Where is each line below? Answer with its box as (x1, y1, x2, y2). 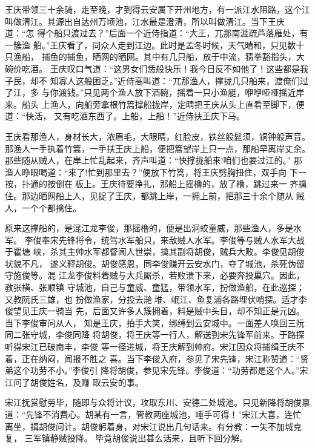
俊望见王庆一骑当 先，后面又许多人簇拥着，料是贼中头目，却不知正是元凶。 (5, 305, 305, 317)
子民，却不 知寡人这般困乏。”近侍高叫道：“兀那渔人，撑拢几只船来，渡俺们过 (5, 74, 308, 87)
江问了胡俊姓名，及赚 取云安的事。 (5, 375, 144, 388)
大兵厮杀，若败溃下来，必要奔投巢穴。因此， (126, 269, 305, 282)
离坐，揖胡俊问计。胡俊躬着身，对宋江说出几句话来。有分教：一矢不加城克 (5, 420, 302, 432)
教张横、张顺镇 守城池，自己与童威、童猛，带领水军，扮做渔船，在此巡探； (5, 281, 305, 294)
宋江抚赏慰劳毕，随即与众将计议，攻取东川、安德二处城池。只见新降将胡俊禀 (5, 396, 310, 409)
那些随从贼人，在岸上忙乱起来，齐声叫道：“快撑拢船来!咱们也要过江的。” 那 (5, 154, 302, 166)
